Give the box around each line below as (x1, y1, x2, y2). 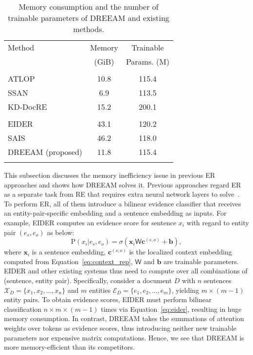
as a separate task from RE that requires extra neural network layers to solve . (4, 189, 240, 199)
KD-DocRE (8, 101, 47, 112)
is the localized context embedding (129, 247, 232, 257)
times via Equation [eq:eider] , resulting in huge (101, 304, 242, 314)
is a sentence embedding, (32, 247, 106, 257)
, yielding (171, 285, 199, 295)
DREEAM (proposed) (8, 146, 83, 157)
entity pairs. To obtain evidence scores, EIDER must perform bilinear (4, 294, 212, 304)
